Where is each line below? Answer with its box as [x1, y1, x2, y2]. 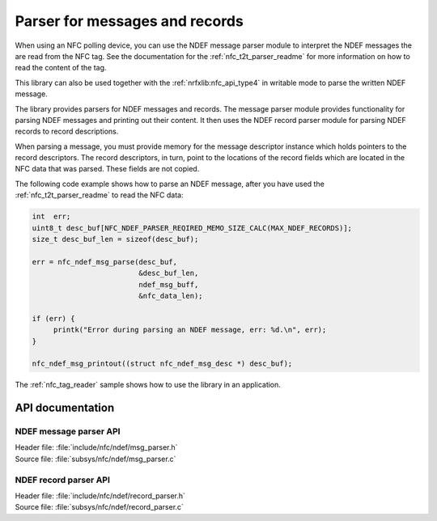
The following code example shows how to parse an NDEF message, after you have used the [15, 179, 325, 188]
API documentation [15, 401, 115, 415]
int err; [32, 212, 71, 222]
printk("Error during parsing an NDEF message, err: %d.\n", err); [53, 325, 327, 335]
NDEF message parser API [15, 426, 121, 437]
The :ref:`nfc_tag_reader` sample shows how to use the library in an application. [15, 380, 281, 390]
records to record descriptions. [15, 126, 119, 137]
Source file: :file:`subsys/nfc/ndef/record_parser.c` [15, 502, 184, 512]
